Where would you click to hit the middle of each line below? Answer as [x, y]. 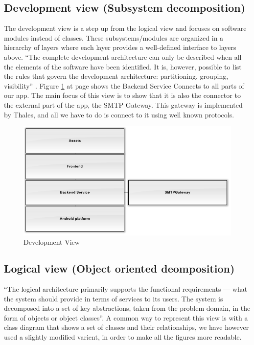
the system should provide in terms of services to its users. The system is [114, 298]
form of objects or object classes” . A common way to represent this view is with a [126, 317]
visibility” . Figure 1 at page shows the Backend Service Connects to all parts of [124, 85]
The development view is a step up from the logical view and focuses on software [125, 28]
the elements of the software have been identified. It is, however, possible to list [123, 66]
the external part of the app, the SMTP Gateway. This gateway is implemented [123, 104]
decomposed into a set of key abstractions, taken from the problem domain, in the [127, 308]
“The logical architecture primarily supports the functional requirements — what [126, 289]
